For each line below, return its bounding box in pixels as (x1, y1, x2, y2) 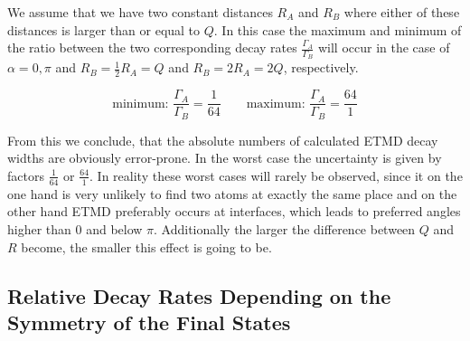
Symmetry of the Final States (7, 308, 291, 336)
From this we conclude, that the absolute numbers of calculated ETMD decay (7, 130, 438, 149)
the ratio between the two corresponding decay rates (7, 38, 297, 57)
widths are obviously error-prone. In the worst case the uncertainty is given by (7, 148, 442, 167)
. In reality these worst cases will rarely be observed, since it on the (89, 166, 463, 185)
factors (7, 166, 44, 185)
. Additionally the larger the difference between (154, 219, 416, 238)
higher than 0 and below (7, 219, 143, 238)
